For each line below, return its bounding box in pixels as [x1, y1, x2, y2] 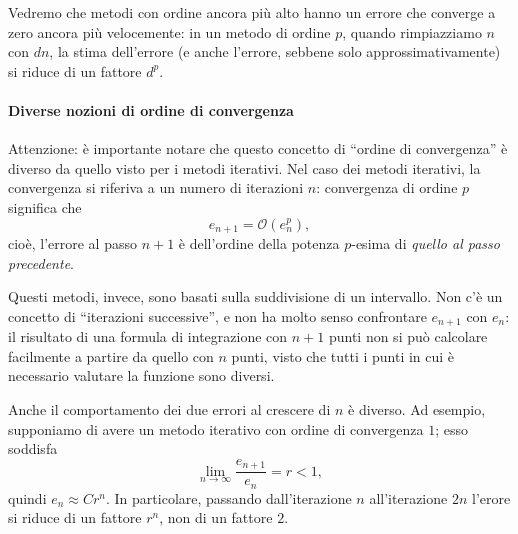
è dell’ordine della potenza [178, 233, 340, 253]
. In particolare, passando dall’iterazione [106, 487, 352, 508]
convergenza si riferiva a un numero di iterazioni [8, 177, 304, 198]
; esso [435, 418, 469, 439]
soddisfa [8, 438, 58, 459]
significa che [8, 196, 82, 217]
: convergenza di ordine [316, 177, 458, 198]
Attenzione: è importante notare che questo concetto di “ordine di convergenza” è [8, 138, 508, 159]
